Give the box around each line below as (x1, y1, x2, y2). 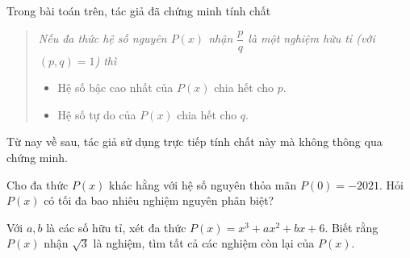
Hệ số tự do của (57, 106, 136, 123)
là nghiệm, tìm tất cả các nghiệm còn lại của (93, 235, 315, 252)
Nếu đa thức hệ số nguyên (38, 30, 167, 47)
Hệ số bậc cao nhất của (57, 79, 174, 96)
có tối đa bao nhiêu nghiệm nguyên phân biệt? (44, 192, 274, 209)
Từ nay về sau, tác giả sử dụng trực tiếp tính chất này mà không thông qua (6, 133, 383, 150)
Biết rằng (331, 218, 379, 235)
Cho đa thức (6, 176, 69, 193)
